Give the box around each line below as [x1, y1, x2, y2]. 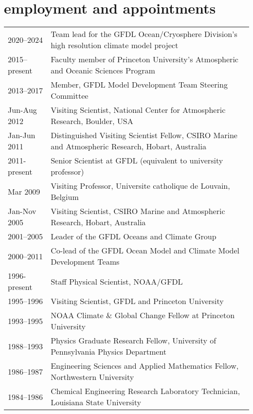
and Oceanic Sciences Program [51, 65, 155, 76]
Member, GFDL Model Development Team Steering [51, 79, 228, 90]
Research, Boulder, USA [51, 115, 133, 127]
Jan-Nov [8, 205, 36, 217]
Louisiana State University [51, 396, 141, 408]
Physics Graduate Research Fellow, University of [51, 335, 217, 346]
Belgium [51, 191, 79, 203]
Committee [51, 90, 89, 102]
